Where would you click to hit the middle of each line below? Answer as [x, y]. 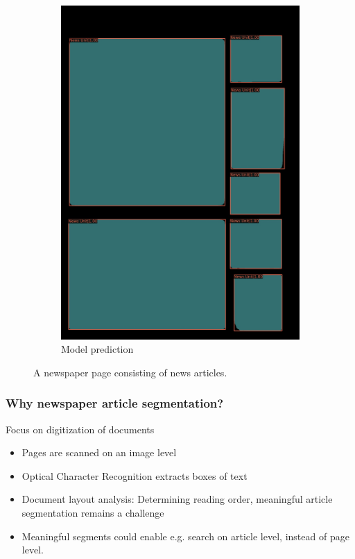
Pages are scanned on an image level [99, 452]
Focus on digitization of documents [80, 429]
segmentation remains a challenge [93, 512]
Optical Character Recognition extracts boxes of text [135, 475]
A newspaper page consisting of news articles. [130, 372]
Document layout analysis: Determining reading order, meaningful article [177, 499]
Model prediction [97, 349]
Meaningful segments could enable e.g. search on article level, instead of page [185, 536]
